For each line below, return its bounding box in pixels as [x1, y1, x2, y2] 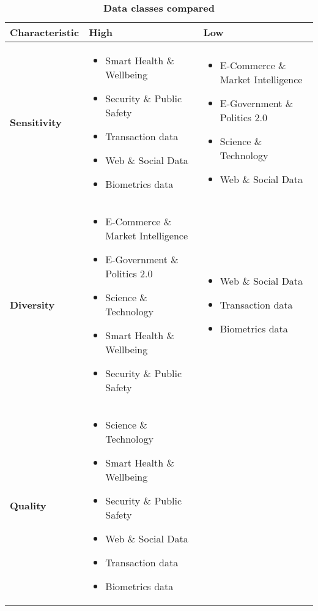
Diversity [10, 297, 55, 312]
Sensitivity [10, 115, 62, 129]
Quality [10, 498, 46, 512]
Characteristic [10, 25, 79, 39]
